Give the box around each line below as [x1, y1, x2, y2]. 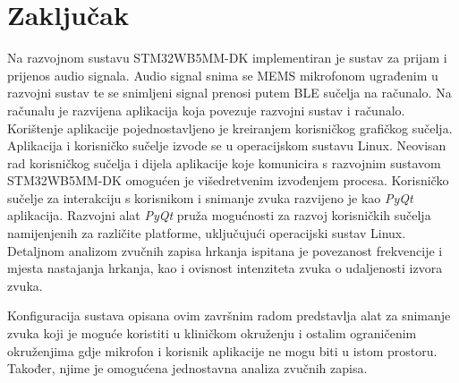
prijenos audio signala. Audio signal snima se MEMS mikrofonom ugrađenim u [7, 65, 438, 84]
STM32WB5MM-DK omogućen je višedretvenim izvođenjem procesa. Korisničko [7, 171, 449, 190]
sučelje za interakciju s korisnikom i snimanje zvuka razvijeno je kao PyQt [7, 188, 413, 207]
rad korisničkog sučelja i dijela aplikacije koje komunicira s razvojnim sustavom [7, 153, 441, 172]
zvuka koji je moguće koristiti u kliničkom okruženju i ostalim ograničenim [7, 324, 417, 343]
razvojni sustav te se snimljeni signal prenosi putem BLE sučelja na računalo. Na [7, 83, 452, 102]
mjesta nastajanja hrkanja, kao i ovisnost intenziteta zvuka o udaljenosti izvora [7, 259, 443, 277]
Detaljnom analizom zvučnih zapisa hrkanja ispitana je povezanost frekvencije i [7, 241, 443, 260]
